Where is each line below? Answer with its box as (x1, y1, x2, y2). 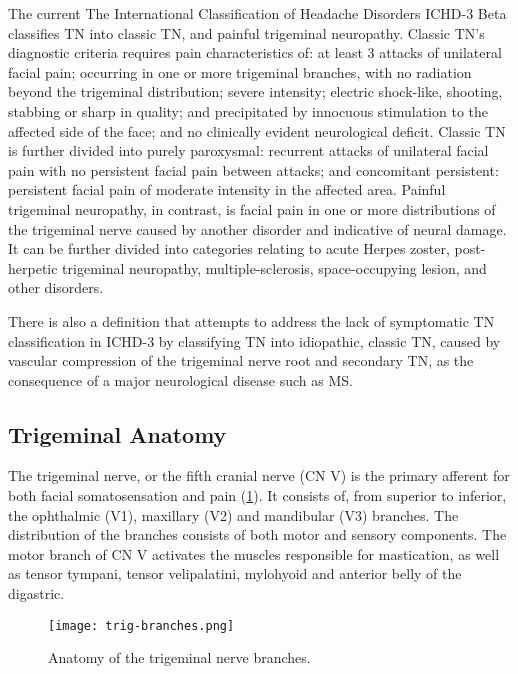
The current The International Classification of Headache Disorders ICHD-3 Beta (8, 3, 507, 23)
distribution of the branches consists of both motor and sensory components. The (8, 524, 507, 545)
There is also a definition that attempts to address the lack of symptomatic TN (8, 310, 495, 331)
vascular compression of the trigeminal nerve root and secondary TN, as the (8, 350, 474, 371)
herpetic (8, 257, 58, 278)
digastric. (8, 583, 65, 604)
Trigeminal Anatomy (8, 418, 227, 449)
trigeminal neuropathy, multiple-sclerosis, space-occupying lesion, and (62, 257, 487, 278)
